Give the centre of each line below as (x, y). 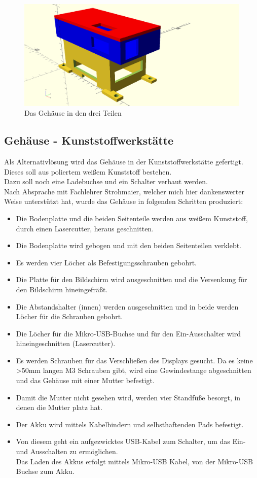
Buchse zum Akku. (45, 471)
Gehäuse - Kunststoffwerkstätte (89, 140)
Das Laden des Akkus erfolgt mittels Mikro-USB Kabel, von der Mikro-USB (134, 461)
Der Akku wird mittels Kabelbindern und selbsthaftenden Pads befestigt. (130, 424)
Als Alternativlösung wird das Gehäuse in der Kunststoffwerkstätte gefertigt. (124, 161)
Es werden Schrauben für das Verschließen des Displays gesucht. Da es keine (134, 360)
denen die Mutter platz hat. (59, 407)
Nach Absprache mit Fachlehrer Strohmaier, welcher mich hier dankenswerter (124, 191)
